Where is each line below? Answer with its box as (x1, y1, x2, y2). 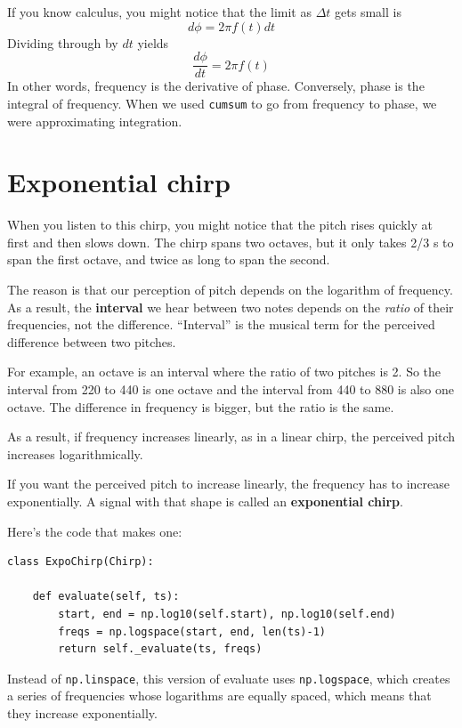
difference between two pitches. (7, 332, 176, 351)
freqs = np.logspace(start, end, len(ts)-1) (58, 625, 326, 638)
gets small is (335, 3, 401, 20)
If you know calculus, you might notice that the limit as (7, 3, 312, 20)
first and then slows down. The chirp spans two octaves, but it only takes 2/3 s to (7, 232, 454, 251)
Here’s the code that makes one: (7, 522, 182, 540)
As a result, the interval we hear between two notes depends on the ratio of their (7, 297, 454, 316)
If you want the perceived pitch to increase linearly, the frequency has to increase (7, 474, 450, 493)
